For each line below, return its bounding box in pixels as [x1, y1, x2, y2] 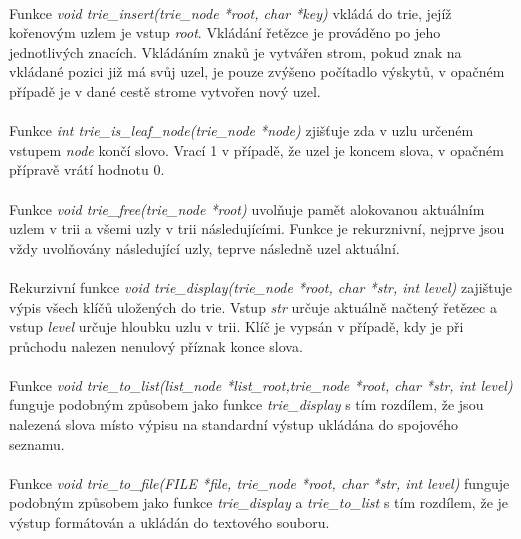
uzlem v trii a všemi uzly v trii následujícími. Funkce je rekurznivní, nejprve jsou [9, 218, 505, 239]
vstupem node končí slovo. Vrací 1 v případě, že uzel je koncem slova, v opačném [9, 139, 504, 160]
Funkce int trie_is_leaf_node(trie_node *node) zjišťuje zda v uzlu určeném [9, 120, 474, 141]
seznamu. [9, 433, 65, 454]
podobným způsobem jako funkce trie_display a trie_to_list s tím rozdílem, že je [9, 492, 509, 513]
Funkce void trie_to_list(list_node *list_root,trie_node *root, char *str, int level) [9, 374, 513, 395]
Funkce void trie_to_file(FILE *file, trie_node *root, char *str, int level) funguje [9, 472, 510, 493]
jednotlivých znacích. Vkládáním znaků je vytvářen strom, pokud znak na [9, 41, 462, 62]
